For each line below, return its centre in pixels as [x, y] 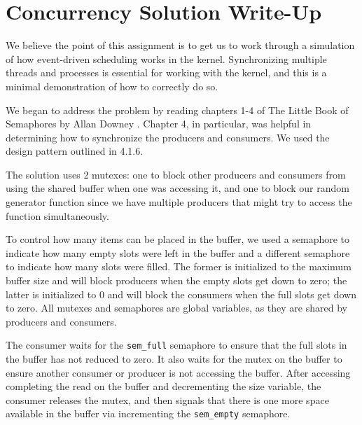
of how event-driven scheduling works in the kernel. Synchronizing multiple [166, 58]
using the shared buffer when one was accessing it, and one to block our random [177, 188]
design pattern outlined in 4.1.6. [75, 151]
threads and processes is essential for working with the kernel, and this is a [166, 72]
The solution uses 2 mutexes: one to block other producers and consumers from [176, 174]
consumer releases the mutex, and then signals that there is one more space [167, 399]
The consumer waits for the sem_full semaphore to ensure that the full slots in [176, 345]
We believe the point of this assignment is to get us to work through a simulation [180, 45]
